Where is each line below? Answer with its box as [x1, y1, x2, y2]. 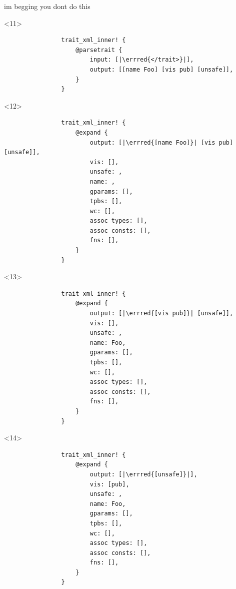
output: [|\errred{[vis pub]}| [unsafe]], [89, 310, 233, 317]
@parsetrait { [75, 46, 122, 54]
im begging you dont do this [4, 1, 90, 11]
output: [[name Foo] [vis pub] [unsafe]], [89, 66, 233, 73]
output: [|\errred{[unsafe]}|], [89, 470, 197, 478]
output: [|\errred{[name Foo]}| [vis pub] [89, 139, 233, 146]
